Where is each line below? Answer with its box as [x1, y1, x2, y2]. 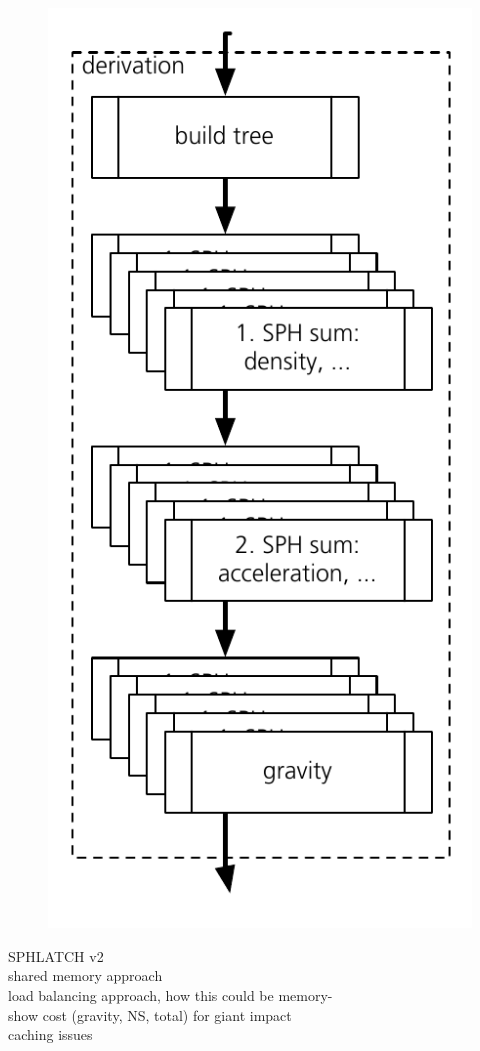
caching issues [8, 1024, 93, 1045]
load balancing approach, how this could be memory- [8, 985, 333, 1006]
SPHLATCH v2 [8, 945, 104, 966]
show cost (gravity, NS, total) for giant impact [8, 1004, 292, 1025]
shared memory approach [8, 965, 163, 986]
